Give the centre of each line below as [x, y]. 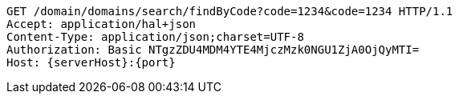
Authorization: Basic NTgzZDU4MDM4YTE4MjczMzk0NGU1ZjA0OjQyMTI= [213, 50]
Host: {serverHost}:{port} [91, 62]
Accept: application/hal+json [102, 24]
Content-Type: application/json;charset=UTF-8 [155, 37]
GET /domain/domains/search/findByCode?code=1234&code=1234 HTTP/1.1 [230, 11]
